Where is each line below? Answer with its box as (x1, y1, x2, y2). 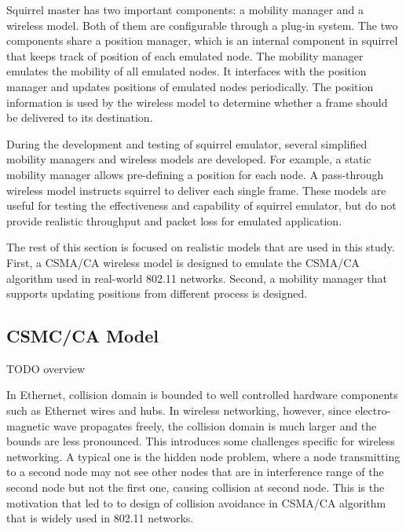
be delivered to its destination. (6, 109, 153, 126)
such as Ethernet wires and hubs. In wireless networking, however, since (6, 402, 352, 419)
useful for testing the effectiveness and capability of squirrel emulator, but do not (6, 197, 397, 214)
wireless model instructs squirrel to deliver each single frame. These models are (6, 181, 386, 198)
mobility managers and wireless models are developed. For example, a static (6, 151, 371, 167)
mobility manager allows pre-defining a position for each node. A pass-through (6, 166, 384, 182)
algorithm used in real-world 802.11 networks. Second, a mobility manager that (6, 269, 387, 286)
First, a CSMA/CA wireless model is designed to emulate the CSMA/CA (6, 254, 360, 270)
